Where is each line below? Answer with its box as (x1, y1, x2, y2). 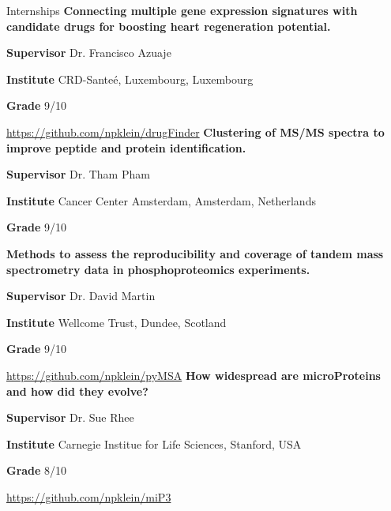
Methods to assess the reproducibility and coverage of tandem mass (6, 245, 384, 261)
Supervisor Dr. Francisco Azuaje (6, 44, 171, 61)
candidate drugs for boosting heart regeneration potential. (6, 17, 331, 34)
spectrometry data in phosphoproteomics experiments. (6, 261, 310, 277)
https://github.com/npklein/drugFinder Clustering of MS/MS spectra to (6, 123, 385, 140)
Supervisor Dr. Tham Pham (6, 166, 150, 182)
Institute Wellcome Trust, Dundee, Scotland (6, 314, 227, 330)
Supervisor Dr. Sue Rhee (6, 409, 134, 426)
